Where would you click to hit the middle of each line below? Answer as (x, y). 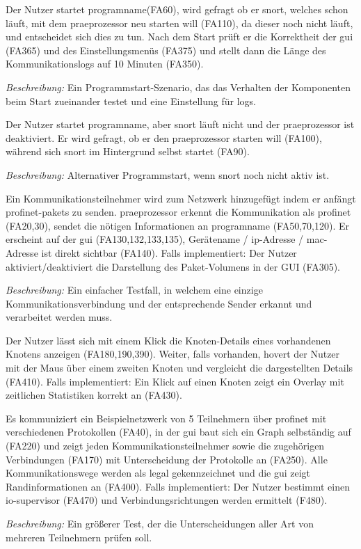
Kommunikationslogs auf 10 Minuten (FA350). (105, 64)
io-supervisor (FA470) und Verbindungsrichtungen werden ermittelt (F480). (167, 500)
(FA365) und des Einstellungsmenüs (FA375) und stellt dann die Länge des (166, 50)
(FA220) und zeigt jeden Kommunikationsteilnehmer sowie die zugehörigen (165, 446)
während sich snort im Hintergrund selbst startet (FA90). (128, 151)
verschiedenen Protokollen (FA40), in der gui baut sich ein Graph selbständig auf (178, 432)
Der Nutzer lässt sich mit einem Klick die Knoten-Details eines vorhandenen (168, 340)
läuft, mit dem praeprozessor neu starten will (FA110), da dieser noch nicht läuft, (179, 23)
